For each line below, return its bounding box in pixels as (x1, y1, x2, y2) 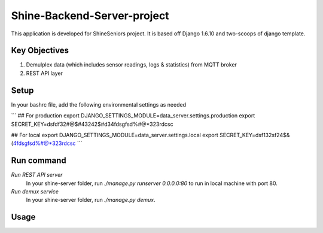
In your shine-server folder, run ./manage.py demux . (26, 196, 156, 204)
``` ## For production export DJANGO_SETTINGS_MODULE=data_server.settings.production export (11, 112, 255, 119)
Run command (11, 156, 66, 166)
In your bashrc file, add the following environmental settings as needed (11, 101, 187, 108)
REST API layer (26, 69, 63, 77)
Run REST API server (11, 171, 63, 178)
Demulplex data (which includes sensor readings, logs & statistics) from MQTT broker (26, 61, 237, 68)
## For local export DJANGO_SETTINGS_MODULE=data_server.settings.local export (11, 131, 218, 138)
